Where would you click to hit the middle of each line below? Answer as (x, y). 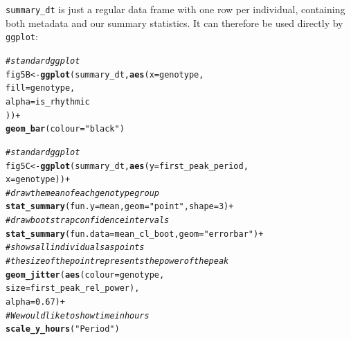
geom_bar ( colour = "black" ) (65, 129)
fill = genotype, (40, 88)
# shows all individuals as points (75, 248)
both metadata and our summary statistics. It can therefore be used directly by (174, 23)
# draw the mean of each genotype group (82, 193)
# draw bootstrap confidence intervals (88, 221)
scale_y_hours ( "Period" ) (63, 329)
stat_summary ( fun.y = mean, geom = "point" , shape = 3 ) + (120, 207)
